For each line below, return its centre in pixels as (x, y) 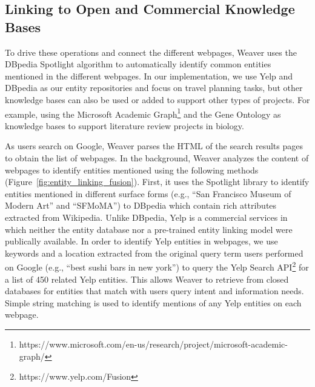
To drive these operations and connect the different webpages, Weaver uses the (151, 52)
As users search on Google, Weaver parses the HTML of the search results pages (154, 146)
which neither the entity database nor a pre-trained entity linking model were (149, 229)
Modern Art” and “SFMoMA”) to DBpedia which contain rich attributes (141, 205)
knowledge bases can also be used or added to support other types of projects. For (157, 99)
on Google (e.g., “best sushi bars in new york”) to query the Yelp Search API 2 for (157, 266)
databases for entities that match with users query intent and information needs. (154, 291)
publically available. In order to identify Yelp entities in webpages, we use (141, 241)
